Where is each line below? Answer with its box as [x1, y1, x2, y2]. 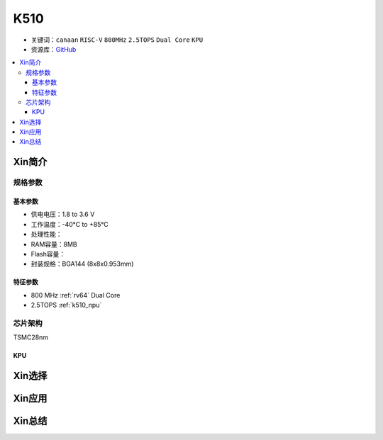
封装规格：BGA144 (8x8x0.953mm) [30, 259, 134, 269]
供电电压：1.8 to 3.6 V [30, 210, 95, 219]
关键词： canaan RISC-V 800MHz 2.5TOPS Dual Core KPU [30, 35, 204, 44]
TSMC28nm [13, 333, 49, 342]
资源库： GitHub [30, 45, 77, 53]
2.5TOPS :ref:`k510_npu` [30, 301, 102, 310]
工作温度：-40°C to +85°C [30, 220, 109, 228]
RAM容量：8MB [30, 239, 77, 248]
